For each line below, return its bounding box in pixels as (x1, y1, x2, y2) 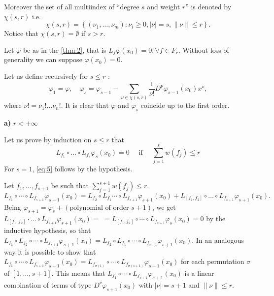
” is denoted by (185, 1, 232, 11)
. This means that (51, 268, 105, 278)
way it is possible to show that (4, 246, 96, 257)
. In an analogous (192, 234, 244, 245)
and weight (147, 1, 180, 11)
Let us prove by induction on (4, 134, 92, 144)
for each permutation (181, 256, 244, 266)
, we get (152, 201, 176, 212)
